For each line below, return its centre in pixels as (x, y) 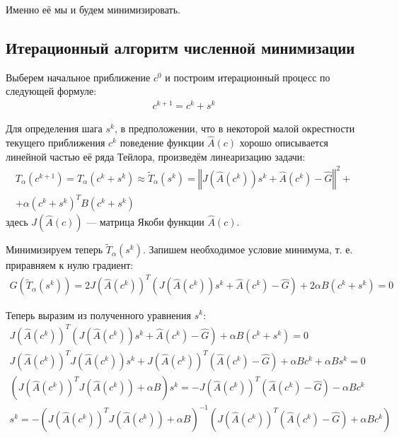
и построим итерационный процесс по (248, 77)
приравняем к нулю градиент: (70, 265)
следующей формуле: (51, 91)
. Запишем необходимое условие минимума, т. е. (248, 249)
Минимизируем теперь (54, 249)
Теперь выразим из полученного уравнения (98, 315)
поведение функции (162, 142)
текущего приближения (56, 142)
